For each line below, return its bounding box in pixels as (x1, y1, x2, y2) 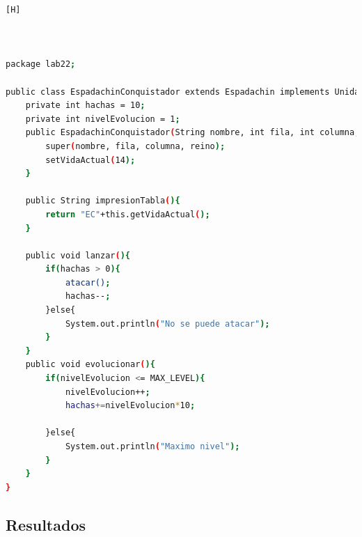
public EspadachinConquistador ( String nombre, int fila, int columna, (25, 127, 360, 138)
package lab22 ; (6, 59, 76, 70)
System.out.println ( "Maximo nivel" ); (65, 442, 240, 451)
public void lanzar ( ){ (25, 250, 130, 260)
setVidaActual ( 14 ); (45, 155, 136, 165)
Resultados (6, 513, 86, 535)
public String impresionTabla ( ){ (25, 196, 180, 206)
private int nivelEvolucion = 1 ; (25, 114, 180, 124)
